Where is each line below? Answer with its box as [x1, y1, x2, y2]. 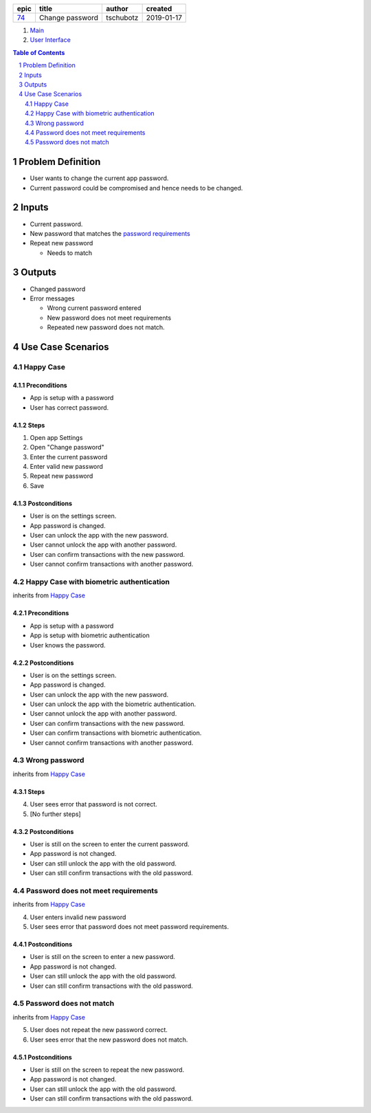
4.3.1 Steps [12, 787, 45, 795]
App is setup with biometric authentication [30, 631, 150, 639]
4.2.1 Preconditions [12, 609, 69, 617]
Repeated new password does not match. [47, 323, 165, 331]
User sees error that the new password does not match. [30, 1035, 188, 1044]
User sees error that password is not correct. [30, 800, 157, 808]
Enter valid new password [30, 463, 103, 471]
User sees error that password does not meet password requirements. [30, 923, 229, 931]
